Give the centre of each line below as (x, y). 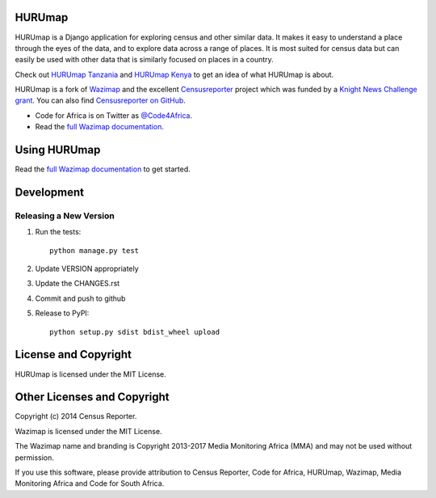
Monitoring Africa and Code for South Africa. (90, 483)
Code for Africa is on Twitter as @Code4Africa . (114, 115)
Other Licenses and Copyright (92, 397)
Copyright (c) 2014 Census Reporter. (76, 416)
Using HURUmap (58, 150)
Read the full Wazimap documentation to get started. (103, 169)
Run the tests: (58, 232)
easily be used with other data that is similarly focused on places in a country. (144, 60)
